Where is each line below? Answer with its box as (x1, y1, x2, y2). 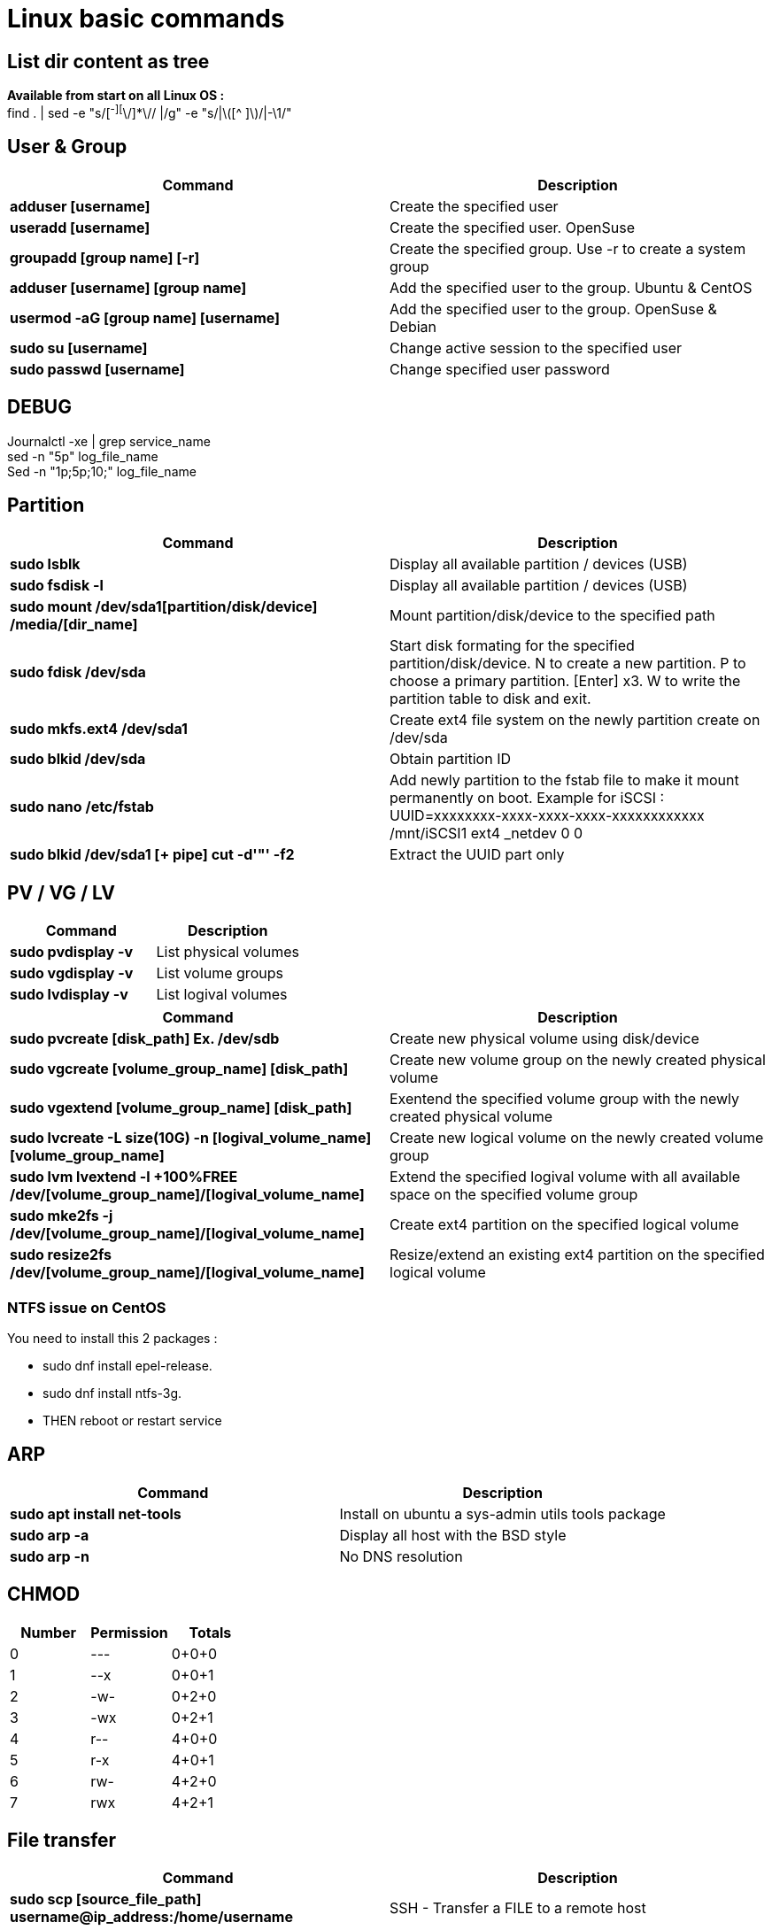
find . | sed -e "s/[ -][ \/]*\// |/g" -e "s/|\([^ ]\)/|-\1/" (7, 103, 292, 120)
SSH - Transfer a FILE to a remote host (390, 1899, 646, 1918)
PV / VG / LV (7, 881, 116, 904)
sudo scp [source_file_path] (10, 1890, 202, 1909)
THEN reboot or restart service (42, 1412, 222, 1428)
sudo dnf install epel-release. (42, 1357, 212, 1373)
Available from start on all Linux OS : (7, 88, 225, 104)
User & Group (7, 135, 127, 158)
